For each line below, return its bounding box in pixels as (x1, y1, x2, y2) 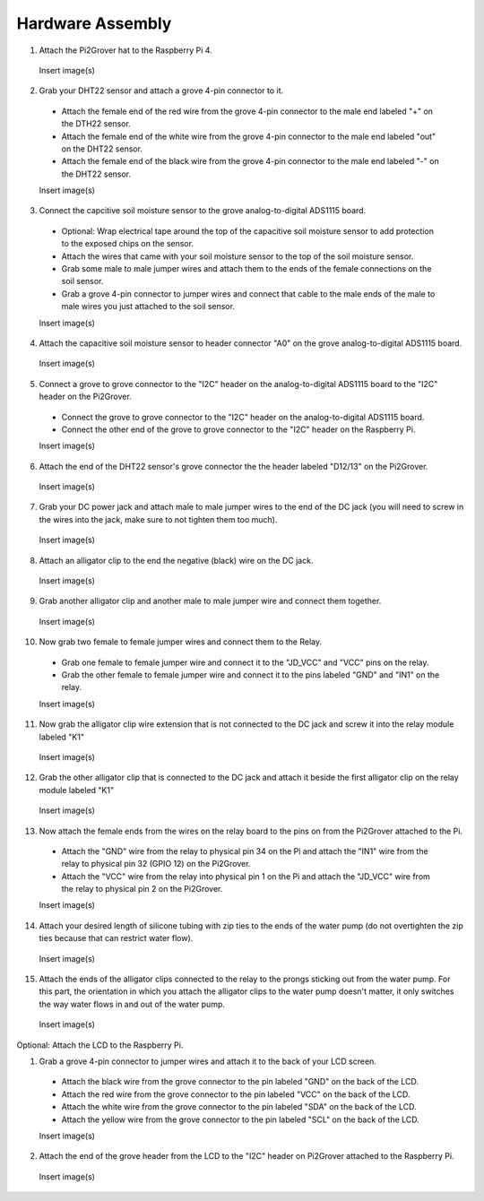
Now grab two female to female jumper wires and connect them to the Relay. (39, 636, 323, 647)
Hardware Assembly (16, 13, 172, 33)
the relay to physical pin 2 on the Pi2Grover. (61, 884, 223, 894)
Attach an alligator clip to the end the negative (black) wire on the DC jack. (39, 555, 314, 566)
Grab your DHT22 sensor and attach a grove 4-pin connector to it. (39, 85, 284, 96)
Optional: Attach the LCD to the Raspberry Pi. (16, 1040, 184, 1050)
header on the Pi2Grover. (39, 391, 132, 402)
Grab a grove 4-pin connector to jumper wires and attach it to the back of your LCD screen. (39, 1056, 376, 1067)
